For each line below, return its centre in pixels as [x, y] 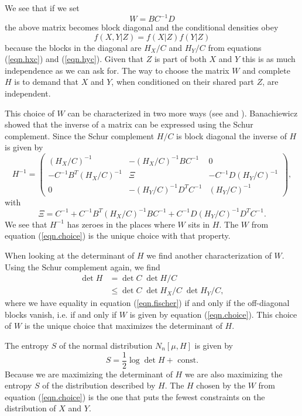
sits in [199, 224]
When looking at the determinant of [70, 255]
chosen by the [221, 385]
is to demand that [47, 82]
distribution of [30, 408]
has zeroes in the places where [121, 224]
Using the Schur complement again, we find [83, 267]
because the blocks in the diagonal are [73, 47]
